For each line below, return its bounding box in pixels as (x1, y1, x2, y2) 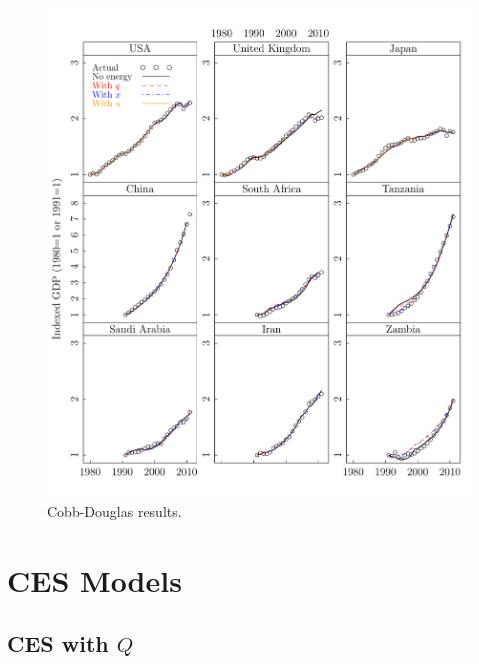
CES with (7, 628, 109, 659)
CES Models (7, 559, 182, 600)
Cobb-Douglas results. (47, 501, 182, 522)
